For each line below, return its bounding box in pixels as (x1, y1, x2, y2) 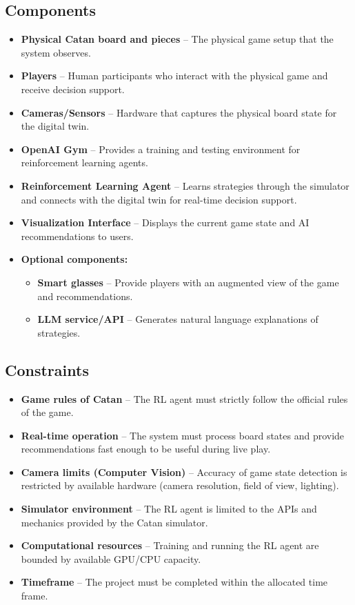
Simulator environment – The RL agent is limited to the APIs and (21, 502, 317, 516)
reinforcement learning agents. (21, 155, 148, 170)
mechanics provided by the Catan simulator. (21, 515, 208, 529)
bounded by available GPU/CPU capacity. (21, 551, 201, 566)
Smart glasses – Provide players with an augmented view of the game (37, 275, 339, 289)
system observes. (21, 45, 91, 59)
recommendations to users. (21, 228, 134, 243)
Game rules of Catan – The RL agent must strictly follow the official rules (21, 391, 348, 406)
